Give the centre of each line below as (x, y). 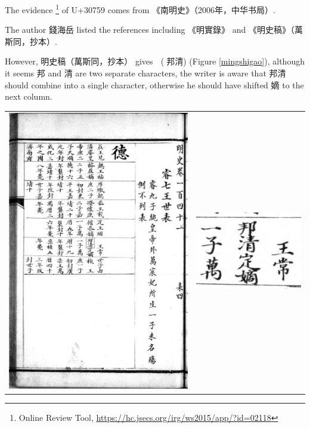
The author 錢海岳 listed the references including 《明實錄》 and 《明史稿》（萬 (154, 30)
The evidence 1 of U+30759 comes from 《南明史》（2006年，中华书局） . (140, 9)
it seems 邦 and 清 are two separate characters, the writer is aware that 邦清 (145, 73)
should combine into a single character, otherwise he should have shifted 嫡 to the (154, 84)
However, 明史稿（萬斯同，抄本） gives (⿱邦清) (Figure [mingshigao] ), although (155, 61)
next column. (29, 96)
